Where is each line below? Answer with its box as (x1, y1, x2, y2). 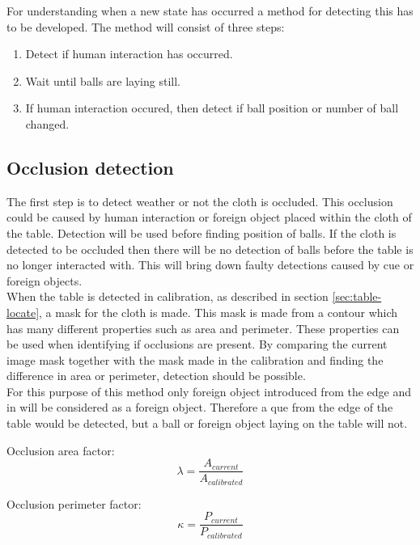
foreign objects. (6, 272, 83, 289)
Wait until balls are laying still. (25, 72, 180, 89)
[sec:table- (332, 288, 382, 305)
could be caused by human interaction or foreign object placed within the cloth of (6, 209, 412, 226)
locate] (6, 303, 40, 320)
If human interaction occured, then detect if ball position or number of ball (25, 99, 399, 116)
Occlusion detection (6, 154, 174, 180)
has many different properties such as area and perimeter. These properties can (6, 319, 400, 336)
